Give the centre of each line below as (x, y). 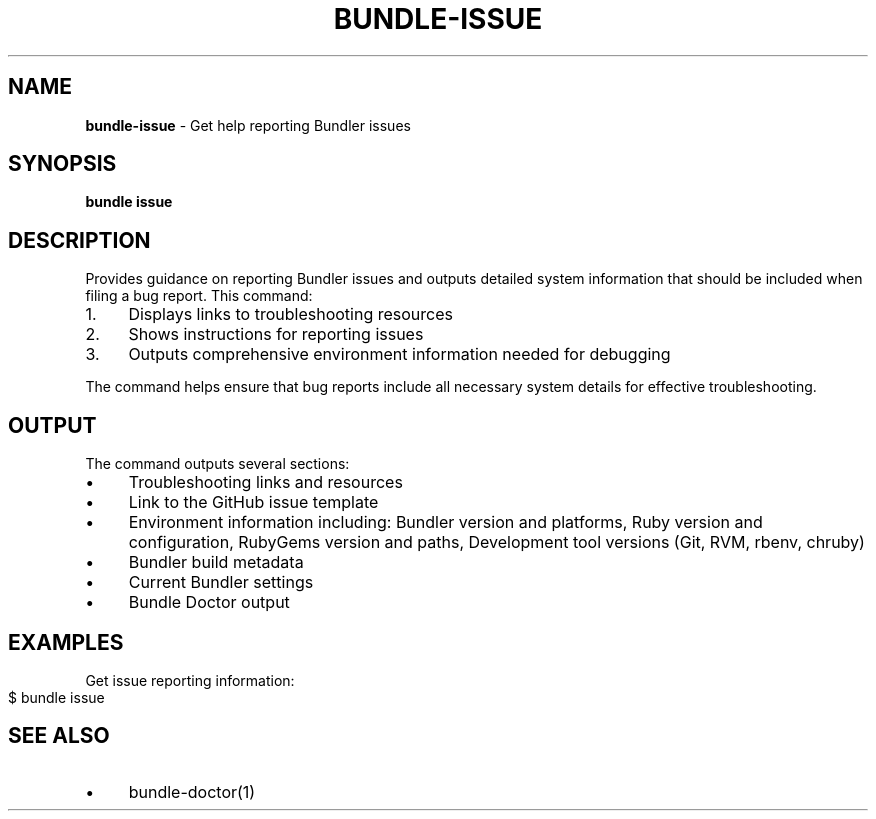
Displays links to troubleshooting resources (290, 314)
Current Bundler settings (221, 582)
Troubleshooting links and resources (265, 482)
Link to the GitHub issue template (253, 502)
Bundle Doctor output (209, 602)
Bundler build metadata (216, 562)
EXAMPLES (66, 642)
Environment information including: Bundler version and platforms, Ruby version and (445, 522)
